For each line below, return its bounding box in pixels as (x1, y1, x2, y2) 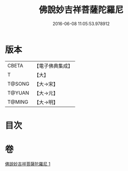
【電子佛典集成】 (34, 62, 73, 69)
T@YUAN (7, 89, 29, 96)
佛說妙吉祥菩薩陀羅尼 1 (5, 161, 51, 167)
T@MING (7, 98, 28, 105)
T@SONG (7, 80, 30, 87)
